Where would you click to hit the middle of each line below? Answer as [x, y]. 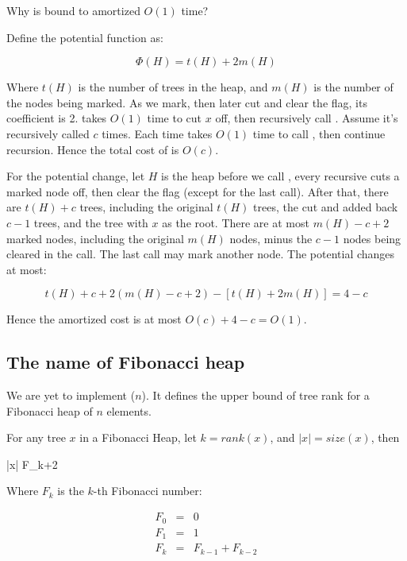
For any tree [36, 437]
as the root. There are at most [236, 222]
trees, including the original [146, 207]
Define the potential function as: [85, 37]
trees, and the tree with [91, 222]
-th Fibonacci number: [148, 491]
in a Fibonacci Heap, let [138, 437]
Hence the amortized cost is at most [94, 319]
